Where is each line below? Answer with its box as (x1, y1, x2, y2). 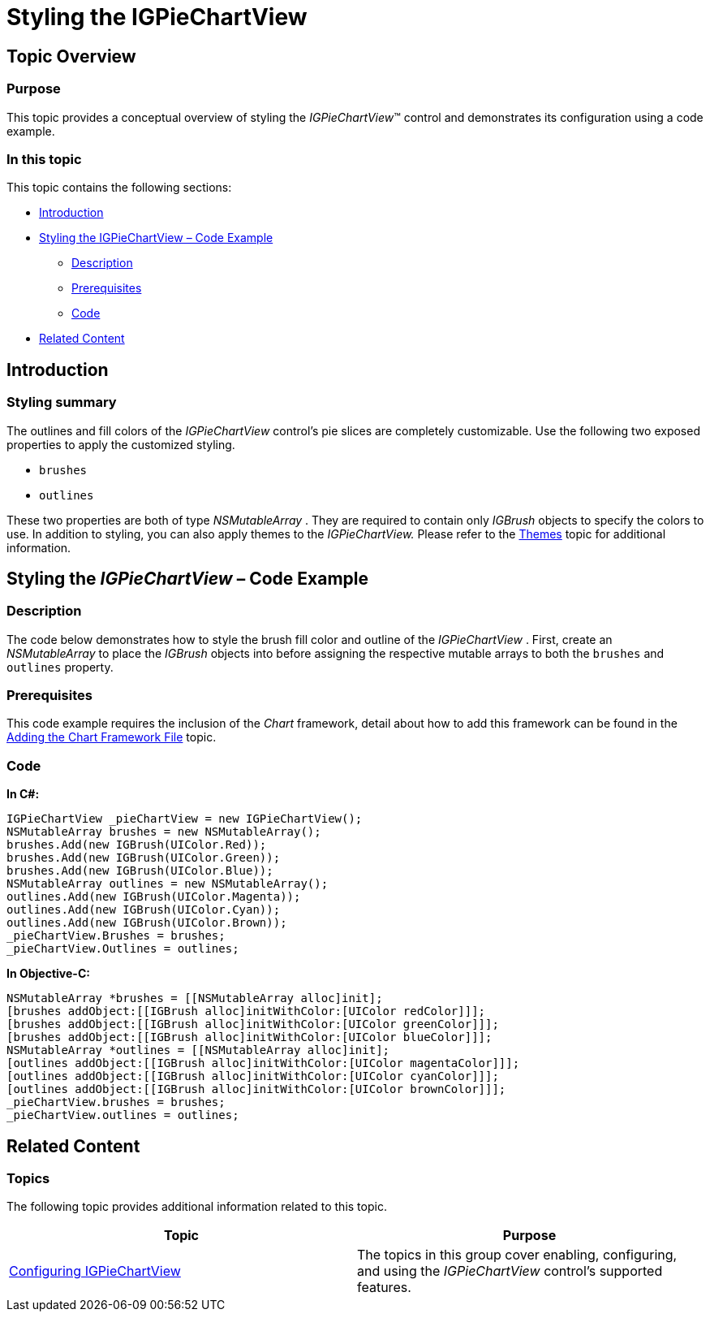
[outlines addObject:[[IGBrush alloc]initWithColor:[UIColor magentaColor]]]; (6, 1057, 520, 1070)
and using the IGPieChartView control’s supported (357, 1263, 663, 1280)
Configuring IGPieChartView (9, 1263, 181, 1280)
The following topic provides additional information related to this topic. (6, 1199, 387, 1214)
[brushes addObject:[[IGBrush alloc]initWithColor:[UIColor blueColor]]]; (6, 1031, 493, 1044)
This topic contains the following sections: (6, 180, 232, 195)
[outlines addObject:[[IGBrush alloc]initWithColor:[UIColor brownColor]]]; (6, 1082, 506, 1096)
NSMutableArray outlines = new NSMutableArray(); (6, 877, 329, 891)
